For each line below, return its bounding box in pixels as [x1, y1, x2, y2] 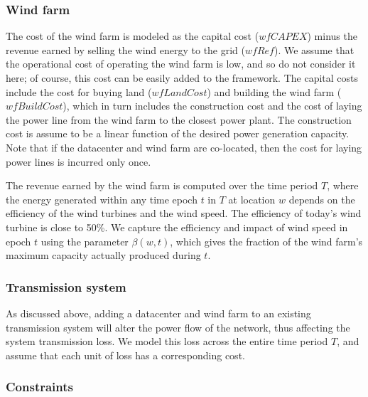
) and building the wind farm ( [207, 84, 342, 99]
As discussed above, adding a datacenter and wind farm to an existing [6, 305, 311, 320]
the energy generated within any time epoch [6, 191, 197, 206]
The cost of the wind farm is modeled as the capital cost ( [6, 28, 259, 43]
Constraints [6, 378, 73, 396]
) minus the [307, 28, 357, 43]
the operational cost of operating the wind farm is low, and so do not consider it [6, 56, 356, 71]
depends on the [288, 191, 355, 206]
